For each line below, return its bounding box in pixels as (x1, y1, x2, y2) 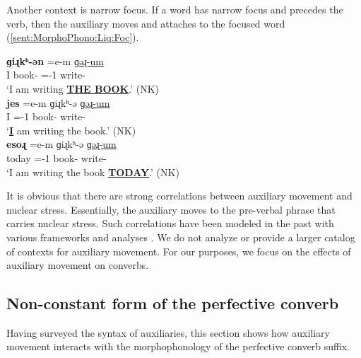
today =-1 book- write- (6, 150, 107, 165)
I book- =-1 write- (6, 67, 86, 82)
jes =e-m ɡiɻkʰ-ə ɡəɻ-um (6, 95, 110, 110)
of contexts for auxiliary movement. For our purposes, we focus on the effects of (6, 243, 351, 258)
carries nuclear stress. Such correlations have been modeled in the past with (6, 216, 334, 231)
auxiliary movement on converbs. (6, 258, 149, 272)
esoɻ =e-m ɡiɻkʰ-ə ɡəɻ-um (6, 137, 117, 151)
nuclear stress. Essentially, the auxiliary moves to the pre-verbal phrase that (6, 202, 336, 216)
